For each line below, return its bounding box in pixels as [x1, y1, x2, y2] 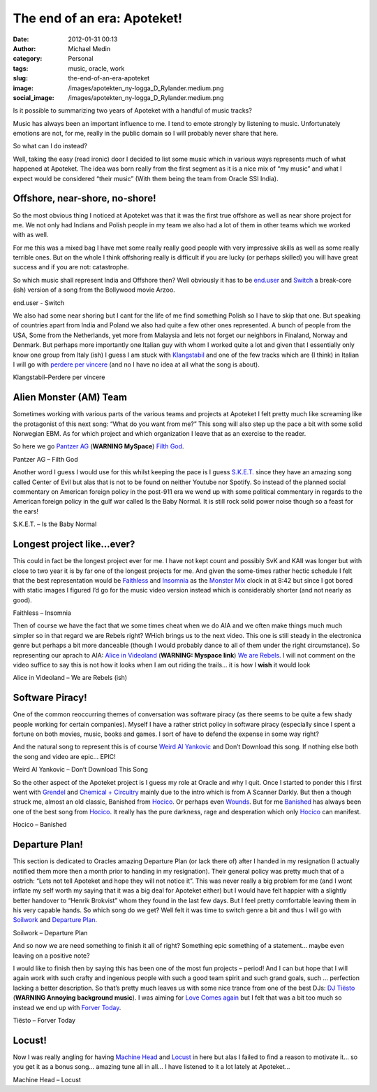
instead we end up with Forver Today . [13, 1003, 121, 1012]
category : [13, 55, 43, 63]
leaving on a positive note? [13, 951, 90, 960]
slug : [13, 74, 28, 83]
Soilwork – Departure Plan [13, 928, 88, 937]
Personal [68, 55, 94, 63]
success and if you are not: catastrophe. [13, 263, 129, 271]
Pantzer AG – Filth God [13, 455, 78, 463]
